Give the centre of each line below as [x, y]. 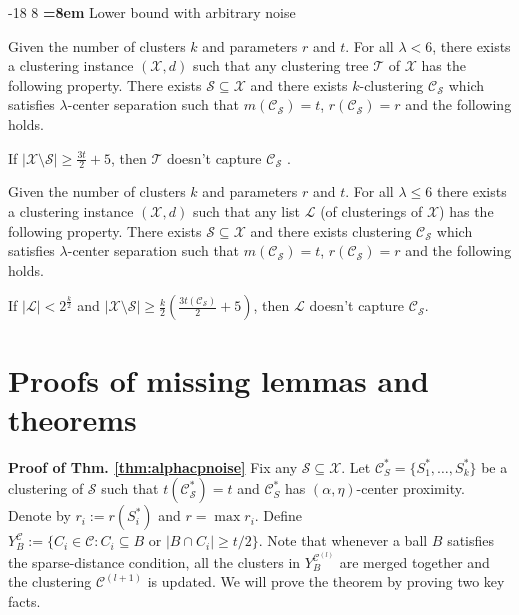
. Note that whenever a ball [343, 540]
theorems [72, 418]
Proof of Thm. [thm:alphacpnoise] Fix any [153, 466]
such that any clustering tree [280, 65]
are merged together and [414, 561]
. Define [278, 515]
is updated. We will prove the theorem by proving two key [326, 581]
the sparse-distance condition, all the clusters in [154, 561]
